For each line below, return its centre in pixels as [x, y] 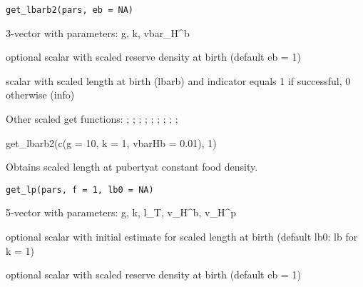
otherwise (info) [40, 95]
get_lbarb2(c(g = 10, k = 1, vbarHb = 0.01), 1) [111, 142]
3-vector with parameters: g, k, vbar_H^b [98, 32]
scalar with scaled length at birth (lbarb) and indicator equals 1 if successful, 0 [178, 80]
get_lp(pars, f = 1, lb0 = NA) [80, 190]
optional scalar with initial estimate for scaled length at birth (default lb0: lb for [182, 237]
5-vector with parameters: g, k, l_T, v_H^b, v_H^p [121, 212]
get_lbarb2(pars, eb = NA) [70, 10]
